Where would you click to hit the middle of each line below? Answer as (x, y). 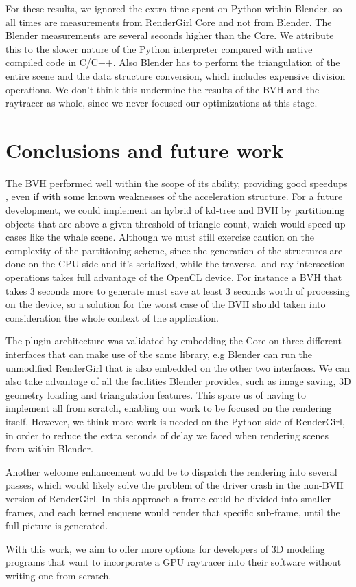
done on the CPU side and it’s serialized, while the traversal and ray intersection (176, 264)
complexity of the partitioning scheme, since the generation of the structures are (174, 250)
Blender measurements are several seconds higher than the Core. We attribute (170, 35)
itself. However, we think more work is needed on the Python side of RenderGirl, (175, 421)
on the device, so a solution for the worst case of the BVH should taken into (166, 304)
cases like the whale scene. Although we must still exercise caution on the (160, 237)
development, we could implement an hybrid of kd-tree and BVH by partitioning (175, 210)
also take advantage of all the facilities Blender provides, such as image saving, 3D (178, 381)
